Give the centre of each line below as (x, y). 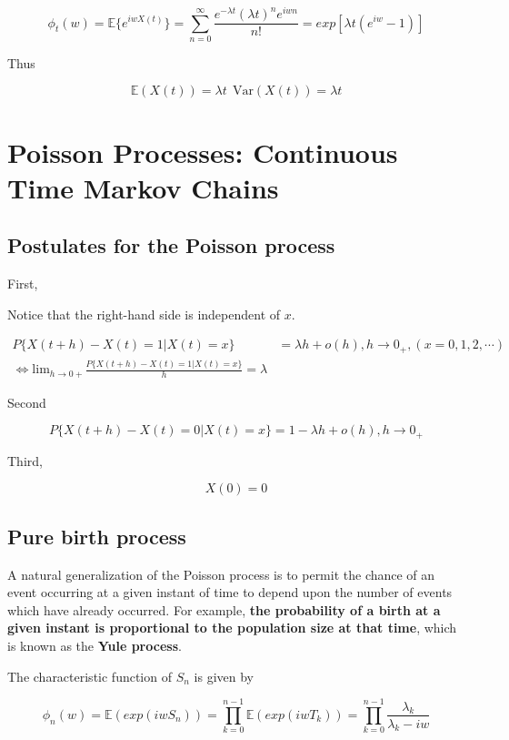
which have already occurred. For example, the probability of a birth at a (224, 609)
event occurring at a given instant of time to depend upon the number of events (230, 592)
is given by (224, 676)
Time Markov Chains (143, 187)
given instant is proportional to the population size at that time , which (232, 628)
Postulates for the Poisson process (171, 245)
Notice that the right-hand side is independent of (144, 314)
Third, (25, 460)
